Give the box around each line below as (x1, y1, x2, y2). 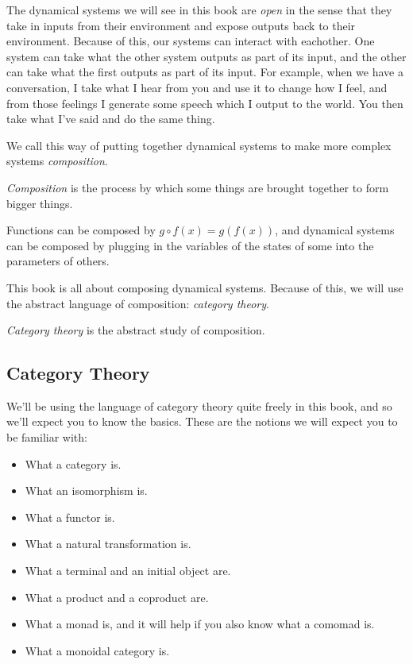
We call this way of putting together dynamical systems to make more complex (6, 137, 392, 153)
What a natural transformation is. (25, 535, 191, 552)
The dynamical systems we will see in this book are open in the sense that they (6, 2, 392, 17)
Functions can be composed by (6, 222, 156, 238)
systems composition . (6, 152, 108, 169)
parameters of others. (6, 253, 110, 269)
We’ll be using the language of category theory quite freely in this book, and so (6, 397, 392, 414)
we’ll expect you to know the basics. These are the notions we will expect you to (6, 413, 398, 430)
